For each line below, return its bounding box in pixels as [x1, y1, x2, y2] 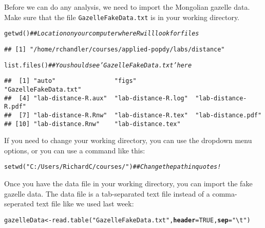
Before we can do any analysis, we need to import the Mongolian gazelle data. [4, 2, 250, 12]
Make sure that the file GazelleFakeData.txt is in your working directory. [4, 11, 240, 22]
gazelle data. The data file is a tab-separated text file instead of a [4, 188, 210, 199]
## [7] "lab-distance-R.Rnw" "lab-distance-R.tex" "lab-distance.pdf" [4, 111, 262, 119]
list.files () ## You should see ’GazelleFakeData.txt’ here [4, 61, 192, 69]
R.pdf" [4, 103, 26, 111]
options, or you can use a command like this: [4, 145, 145, 155]
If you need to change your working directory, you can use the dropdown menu [4, 135, 252, 146]
